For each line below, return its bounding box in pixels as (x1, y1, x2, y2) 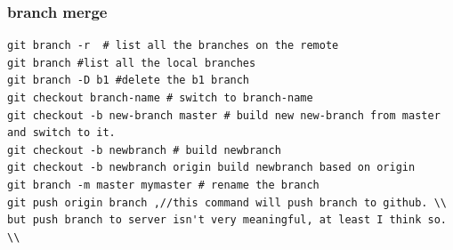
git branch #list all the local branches (7, 56, 256, 69)
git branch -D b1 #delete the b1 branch (7, 74, 250, 87)
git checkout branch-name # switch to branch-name (7, 92, 313, 104)
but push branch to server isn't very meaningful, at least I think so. (7, 214, 447, 227)
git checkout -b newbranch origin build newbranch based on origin (7, 161, 416, 174)
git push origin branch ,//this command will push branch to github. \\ (7, 196, 447, 209)
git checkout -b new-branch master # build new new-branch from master (7, 109, 441, 122)
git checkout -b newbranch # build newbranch (7, 143, 281, 157)
